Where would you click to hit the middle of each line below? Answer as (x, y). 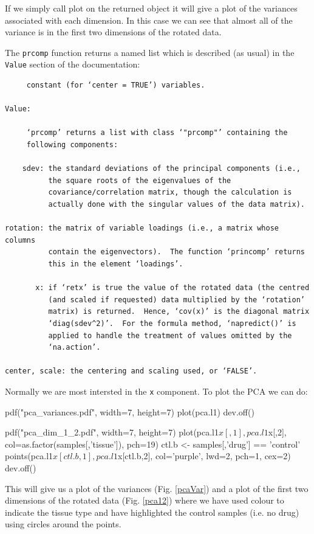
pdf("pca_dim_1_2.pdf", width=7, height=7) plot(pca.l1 (112, 432)
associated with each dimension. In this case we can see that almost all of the (149, 20)
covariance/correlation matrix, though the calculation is (170, 192)
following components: (72, 145)
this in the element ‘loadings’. (116, 264)
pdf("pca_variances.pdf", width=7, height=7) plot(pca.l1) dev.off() (130, 411)
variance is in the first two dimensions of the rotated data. (113, 32)
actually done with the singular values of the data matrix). (176, 205)
